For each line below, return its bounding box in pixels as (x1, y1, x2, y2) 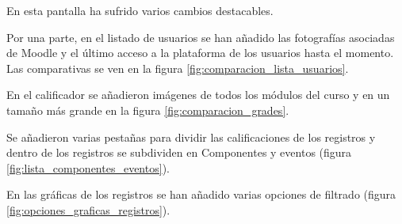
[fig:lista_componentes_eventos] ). (6, 159, 170, 176)
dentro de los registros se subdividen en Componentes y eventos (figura (6, 144, 352, 161)
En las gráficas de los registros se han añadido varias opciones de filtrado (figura (6, 186, 396, 203)
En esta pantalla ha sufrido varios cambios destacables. (6, 2, 274, 18)
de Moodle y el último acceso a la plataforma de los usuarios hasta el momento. (6, 44, 394, 61)
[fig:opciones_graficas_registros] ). (6, 201, 170, 218)
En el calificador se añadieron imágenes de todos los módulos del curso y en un (6, 86, 390, 103)
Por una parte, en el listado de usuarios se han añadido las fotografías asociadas (6, 28, 395, 45)
